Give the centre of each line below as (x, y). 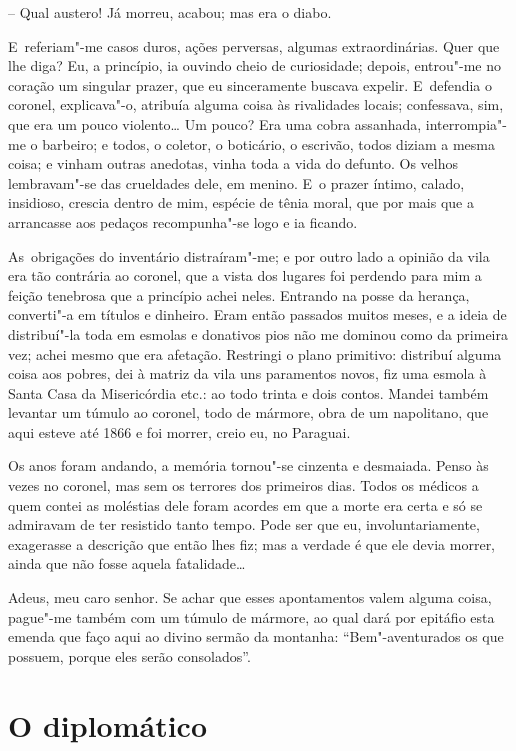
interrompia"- (466, 123)
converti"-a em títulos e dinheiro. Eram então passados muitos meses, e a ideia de (257, 314)
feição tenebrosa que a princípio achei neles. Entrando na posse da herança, (239, 294)
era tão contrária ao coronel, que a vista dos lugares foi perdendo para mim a (245, 275)
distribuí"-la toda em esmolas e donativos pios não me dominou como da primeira (258, 333)
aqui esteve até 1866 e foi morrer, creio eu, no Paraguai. (179, 431)
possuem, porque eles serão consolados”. (129, 655)
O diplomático (107, 724)
